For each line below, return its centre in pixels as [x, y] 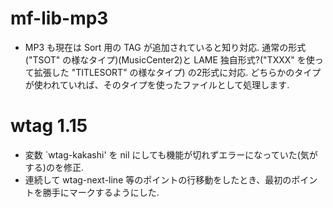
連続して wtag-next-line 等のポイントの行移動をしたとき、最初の [158, 179]
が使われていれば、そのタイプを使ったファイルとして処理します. [157, 84]
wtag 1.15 [49, 126]
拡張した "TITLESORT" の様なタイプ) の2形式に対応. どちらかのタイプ [177, 72]
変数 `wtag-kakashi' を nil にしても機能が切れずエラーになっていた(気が [171, 154]
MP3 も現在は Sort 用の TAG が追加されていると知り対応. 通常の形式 [165, 47]
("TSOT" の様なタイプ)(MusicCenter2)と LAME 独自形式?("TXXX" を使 [169, 59]
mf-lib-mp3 [59, 18]
